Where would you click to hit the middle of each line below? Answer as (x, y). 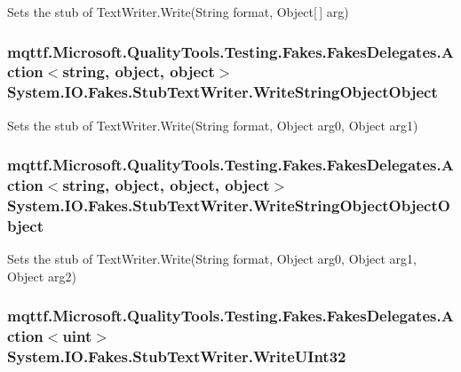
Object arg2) (42, 276)
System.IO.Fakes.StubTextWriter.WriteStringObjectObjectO (229, 206)
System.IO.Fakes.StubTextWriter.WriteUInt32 (177, 356)
